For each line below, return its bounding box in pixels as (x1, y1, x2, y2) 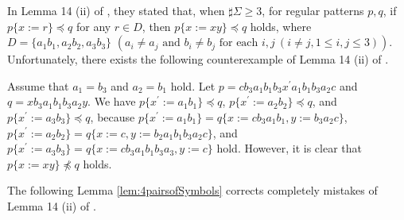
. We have (87, 93, 136, 110)
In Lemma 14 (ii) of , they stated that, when (7, 2, 225, 18)
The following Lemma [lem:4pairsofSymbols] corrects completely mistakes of (7, 182, 378, 199)
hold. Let (170, 77, 216, 94)
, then (142, 17, 171, 34)
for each (219, 37, 258, 49)
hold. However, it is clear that (216, 140, 362, 156)
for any (76, 17, 111, 34)
